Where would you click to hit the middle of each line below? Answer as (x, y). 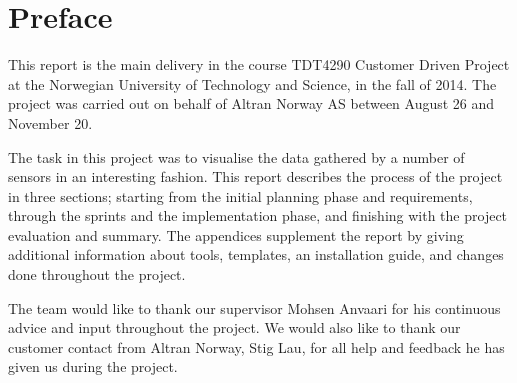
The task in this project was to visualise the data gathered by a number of (236, 156)
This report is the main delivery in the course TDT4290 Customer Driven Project (259, 64)
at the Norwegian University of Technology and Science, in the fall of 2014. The (252, 83)
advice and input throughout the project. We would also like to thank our (234, 327)
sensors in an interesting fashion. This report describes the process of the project (255, 176)
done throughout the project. (97, 274)
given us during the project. (93, 366)
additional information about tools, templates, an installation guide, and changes (256, 254)
